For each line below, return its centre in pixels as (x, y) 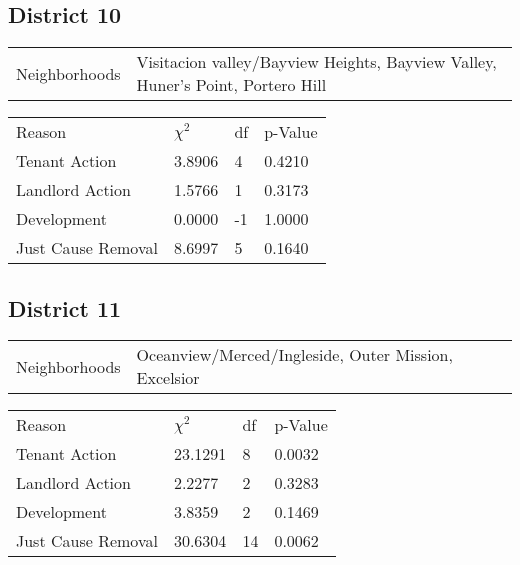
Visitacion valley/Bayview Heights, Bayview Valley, (316, 62)
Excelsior (168, 378)
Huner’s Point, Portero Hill (231, 85)
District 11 (65, 307)
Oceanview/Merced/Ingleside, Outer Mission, (294, 355)
